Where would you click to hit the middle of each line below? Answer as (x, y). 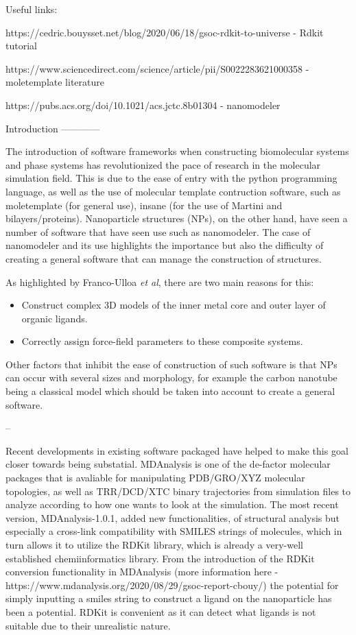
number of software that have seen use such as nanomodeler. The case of (158, 231)
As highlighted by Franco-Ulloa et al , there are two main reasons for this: (160, 281)
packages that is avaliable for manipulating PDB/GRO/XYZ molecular (155, 478)
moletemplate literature (55, 82)
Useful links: (32, 9)
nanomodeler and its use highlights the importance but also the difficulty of (165, 245)
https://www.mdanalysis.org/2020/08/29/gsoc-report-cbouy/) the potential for (172, 585)
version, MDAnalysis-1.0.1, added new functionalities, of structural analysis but (173, 517)
